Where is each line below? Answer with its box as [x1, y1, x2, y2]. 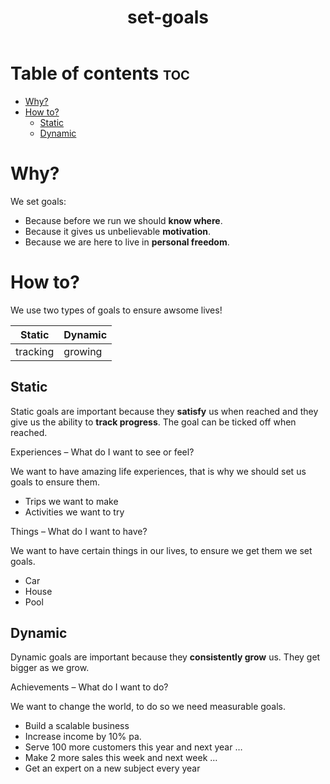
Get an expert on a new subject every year [24, 762, 201, 775]
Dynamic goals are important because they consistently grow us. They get [10, 651, 321, 663]
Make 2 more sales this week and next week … [24, 752, 218, 764]
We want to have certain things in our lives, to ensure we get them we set [10, 544, 313, 556]
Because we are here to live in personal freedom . [24, 236, 230, 248]
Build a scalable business [24, 720, 130, 732]
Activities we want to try [24, 506, 125, 518]
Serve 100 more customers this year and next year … [24, 741, 243, 753]
